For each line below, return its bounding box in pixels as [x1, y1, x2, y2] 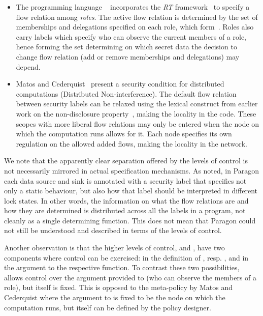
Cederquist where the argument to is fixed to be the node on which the [4, 292, 225, 303]
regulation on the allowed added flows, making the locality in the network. [16, 138, 247, 149]
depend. [16, 61, 41, 72]
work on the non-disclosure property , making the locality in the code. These [16, 108, 256, 119]
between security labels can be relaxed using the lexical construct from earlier [16, 98, 258, 109]
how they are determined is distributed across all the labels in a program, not [4, 205, 246, 216]
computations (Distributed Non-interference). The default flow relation [16, 88, 237, 99]
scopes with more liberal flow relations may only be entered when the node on [16, 118, 259, 129]
